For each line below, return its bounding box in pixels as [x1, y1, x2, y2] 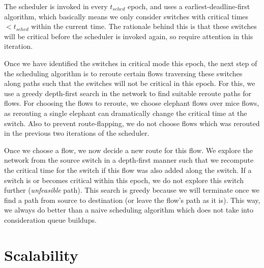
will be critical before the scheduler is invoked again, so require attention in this [4, 31, 253, 41]
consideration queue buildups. [4, 214, 97, 225]
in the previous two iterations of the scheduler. [4, 128, 150, 138]
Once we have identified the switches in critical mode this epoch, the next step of [4, 57, 257, 68]
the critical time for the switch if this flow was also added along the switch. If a [4, 164, 252, 175]
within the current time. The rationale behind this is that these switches [31, 21, 257, 32]
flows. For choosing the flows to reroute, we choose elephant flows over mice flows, [4, 98, 259, 108]
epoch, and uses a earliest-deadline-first [127, 1, 250, 11]
